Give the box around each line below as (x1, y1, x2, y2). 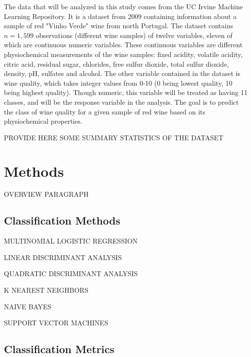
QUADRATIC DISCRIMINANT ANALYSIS (4, 268, 138, 279)
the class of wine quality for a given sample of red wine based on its (4, 106, 205, 116)
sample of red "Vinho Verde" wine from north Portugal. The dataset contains (4, 20, 233, 31)
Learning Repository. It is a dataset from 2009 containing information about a (4, 11, 237, 21)
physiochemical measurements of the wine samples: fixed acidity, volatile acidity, (4, 49, 243, 59)
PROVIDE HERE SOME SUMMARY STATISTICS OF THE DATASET (4, 132, 224, 142)
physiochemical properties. (4, 116, 83, 126)
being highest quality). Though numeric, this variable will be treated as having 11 (4, 87, 248, 97)
